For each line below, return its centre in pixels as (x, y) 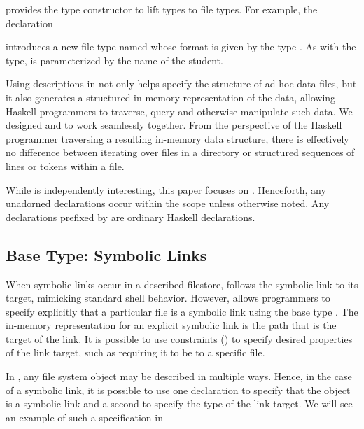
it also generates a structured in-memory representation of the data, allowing (171, 97)
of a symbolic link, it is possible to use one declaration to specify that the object (178, 389)
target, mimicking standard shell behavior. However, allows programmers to (168, 298)
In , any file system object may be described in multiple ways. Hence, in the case (179, 376)
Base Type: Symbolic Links (106, 254)
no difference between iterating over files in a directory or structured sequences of (180, 152)
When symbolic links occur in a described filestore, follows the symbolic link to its (182, 284)
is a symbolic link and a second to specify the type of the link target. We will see (179, 403)
